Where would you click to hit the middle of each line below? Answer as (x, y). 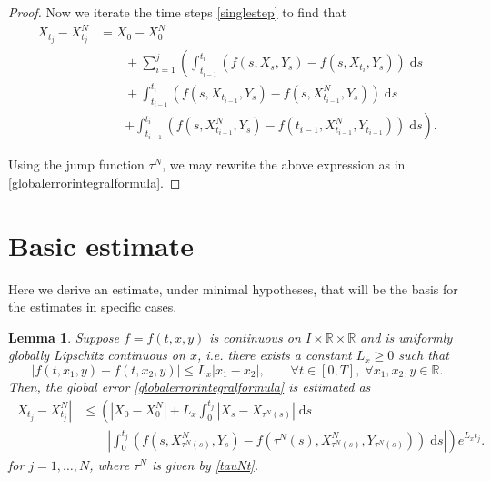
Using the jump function (76, 164)
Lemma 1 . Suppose (64, 337)
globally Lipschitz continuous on (97, 355)
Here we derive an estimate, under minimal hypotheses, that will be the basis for (233, 288)
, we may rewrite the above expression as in (284, 164)
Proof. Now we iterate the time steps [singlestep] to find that (178, 12)
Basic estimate (101, 245)
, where (110, 464)
